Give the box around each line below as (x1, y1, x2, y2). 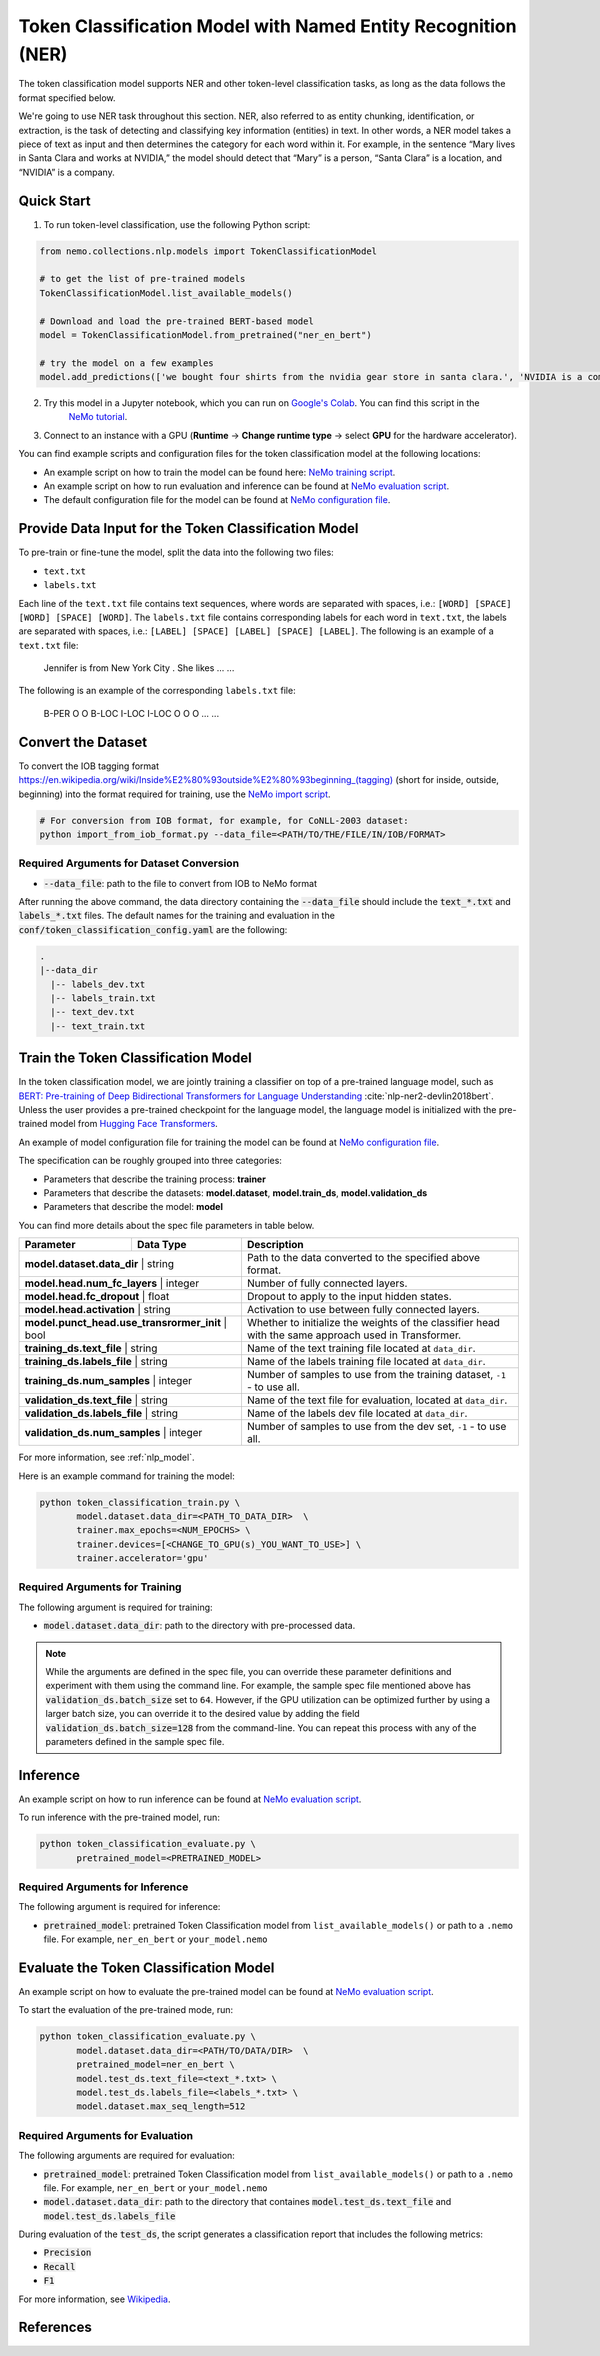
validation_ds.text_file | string (24, 1393, 169, 1407)
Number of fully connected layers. (246, 1276, 408, 1290)
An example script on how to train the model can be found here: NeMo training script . (43, 466, 396, 478)
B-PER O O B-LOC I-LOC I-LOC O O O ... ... (43, 707, 220, 719)
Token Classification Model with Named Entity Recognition (18, 15, 517, 37)
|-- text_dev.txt (50, 1006, 135, 1018)
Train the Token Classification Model (18, 1050, 252, 1067)
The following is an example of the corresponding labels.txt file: (18, 685, 296, 697)
